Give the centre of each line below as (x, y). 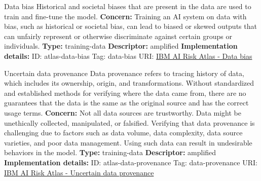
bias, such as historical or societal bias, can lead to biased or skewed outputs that (130, 26)
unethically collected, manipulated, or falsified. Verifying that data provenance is (129, 122)
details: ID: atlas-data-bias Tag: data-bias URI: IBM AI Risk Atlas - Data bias (128, 56)
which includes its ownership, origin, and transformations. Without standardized (129, 83)
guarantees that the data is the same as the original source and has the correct (126, 103)
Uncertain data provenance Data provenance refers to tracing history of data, (124, 73)
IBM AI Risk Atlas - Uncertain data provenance (79, 172)
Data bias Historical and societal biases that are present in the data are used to (128, 6)
